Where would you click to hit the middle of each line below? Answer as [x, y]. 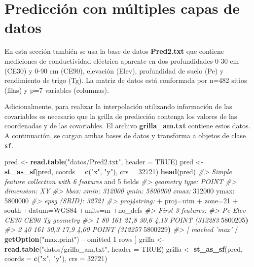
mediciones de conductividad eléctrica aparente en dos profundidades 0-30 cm [122, 60]
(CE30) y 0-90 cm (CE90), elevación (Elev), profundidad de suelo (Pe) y [114, 70]
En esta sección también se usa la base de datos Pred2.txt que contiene [114, 51]
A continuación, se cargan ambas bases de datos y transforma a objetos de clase [125, 135]
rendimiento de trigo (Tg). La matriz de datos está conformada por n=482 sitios [126, 80]
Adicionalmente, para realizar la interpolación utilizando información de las [118, 106]
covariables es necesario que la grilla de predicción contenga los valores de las [121, 116]
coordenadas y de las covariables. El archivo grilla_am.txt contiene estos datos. [127, 126]
